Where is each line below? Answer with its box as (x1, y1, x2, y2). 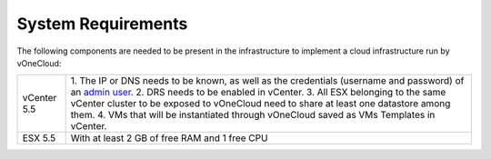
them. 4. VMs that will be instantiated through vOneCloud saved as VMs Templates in (70, 109, 436, 122)
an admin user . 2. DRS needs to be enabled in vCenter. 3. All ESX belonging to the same (70, 86, 446, 99)
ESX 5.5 (22, 132, 56, 144)
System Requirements (16, 14, 188, 34)
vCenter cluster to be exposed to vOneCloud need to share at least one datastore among (70, 97, 451, 110)
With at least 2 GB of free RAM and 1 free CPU (70, 132, 268, 144)
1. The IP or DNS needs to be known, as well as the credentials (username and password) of (70, 75, 465, 87)
